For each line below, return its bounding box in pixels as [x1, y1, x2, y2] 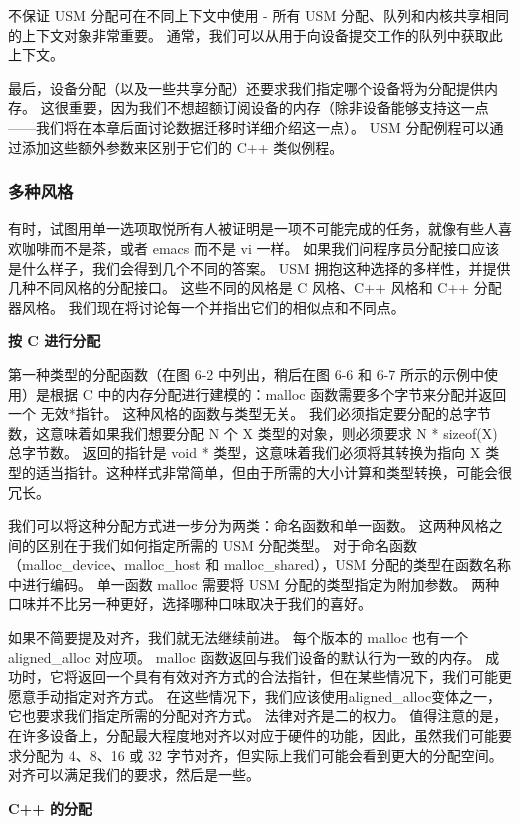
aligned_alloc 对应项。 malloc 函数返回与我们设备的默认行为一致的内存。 [8, 646, 481, 667]
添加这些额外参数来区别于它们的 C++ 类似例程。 [21, 136, 344, 157]
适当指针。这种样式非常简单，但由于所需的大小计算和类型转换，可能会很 [35, 461, 512, 482]
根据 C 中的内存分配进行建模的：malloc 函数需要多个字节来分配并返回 [49, 383, 507, 404]
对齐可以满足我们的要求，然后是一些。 [8, 764, 260, 785]
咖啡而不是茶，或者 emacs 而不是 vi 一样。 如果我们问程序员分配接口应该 [21, 237, 500, 258]
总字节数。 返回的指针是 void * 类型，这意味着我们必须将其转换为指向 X [8, 442, 481, 463]
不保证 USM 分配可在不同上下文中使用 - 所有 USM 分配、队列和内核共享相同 [8, 5, 509, 25]
